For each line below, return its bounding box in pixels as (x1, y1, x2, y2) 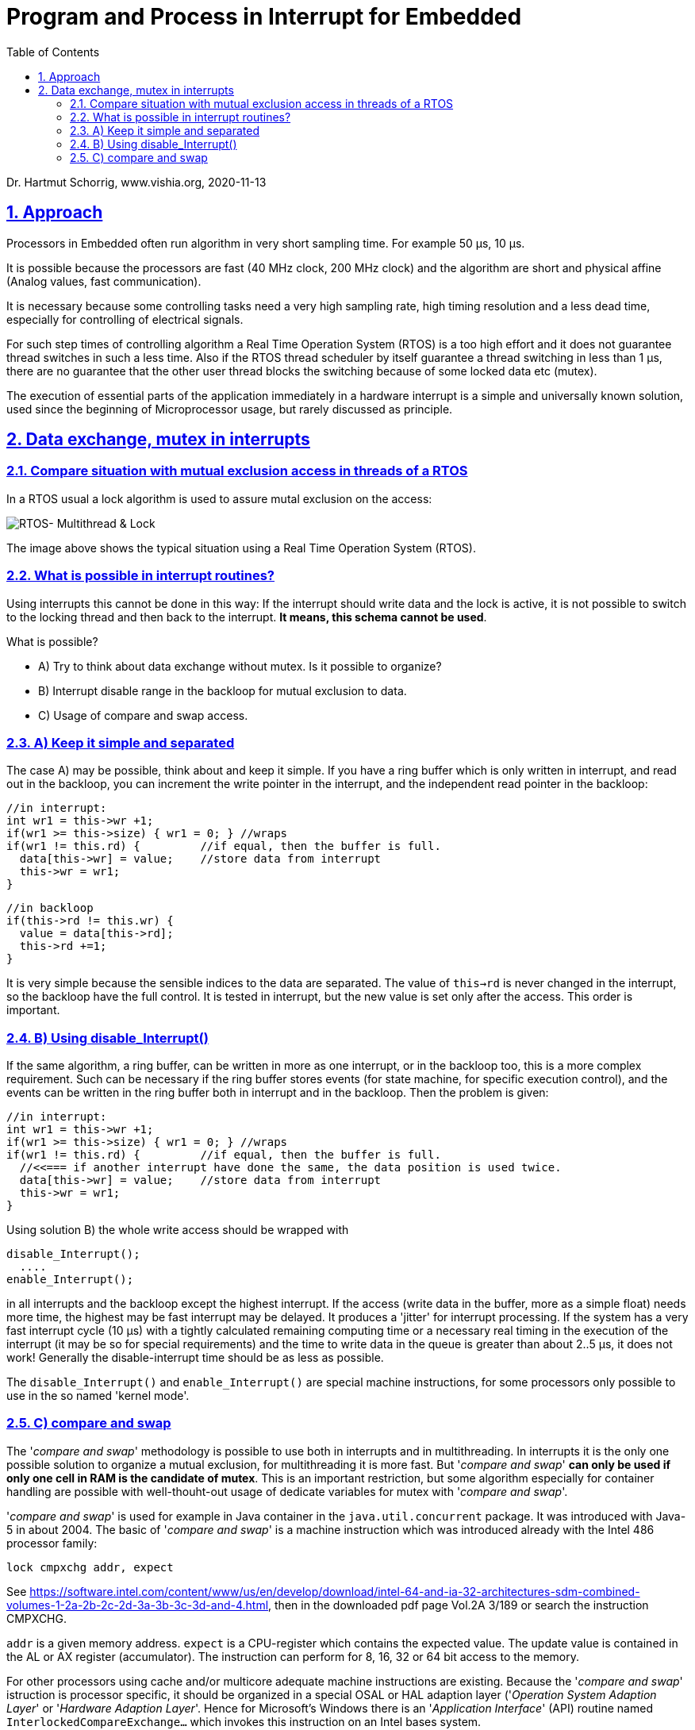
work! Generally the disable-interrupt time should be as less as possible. (6, 1351, 384, 1365)
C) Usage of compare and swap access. (38, 708, 248, 722)
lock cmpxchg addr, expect (6, 1560, 174, 1574)
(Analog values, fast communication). (6, 274, 202, 288)
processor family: (6, 1536, 98, 1550)
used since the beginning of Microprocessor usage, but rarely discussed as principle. (6, 402, 453, 416)
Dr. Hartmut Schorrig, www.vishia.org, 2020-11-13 (6, 175, 267, 189)
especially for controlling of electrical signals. (6, 312, 244, 326)
